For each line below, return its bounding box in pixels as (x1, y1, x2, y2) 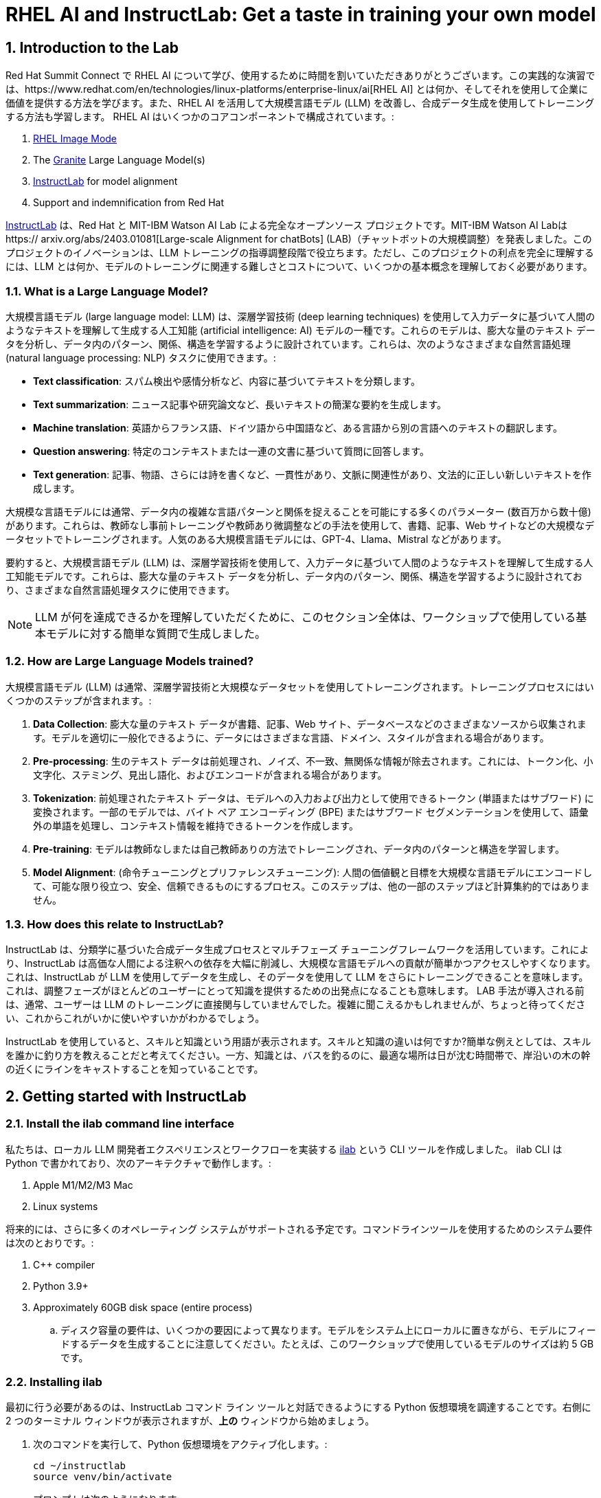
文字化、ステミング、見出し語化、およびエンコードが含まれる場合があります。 (33, 768, 387, 781)
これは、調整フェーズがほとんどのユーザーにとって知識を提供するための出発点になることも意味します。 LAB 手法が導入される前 (5, 985, 585, 997)
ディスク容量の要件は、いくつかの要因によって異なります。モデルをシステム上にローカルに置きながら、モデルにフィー (60, 1323, 596, 1336)
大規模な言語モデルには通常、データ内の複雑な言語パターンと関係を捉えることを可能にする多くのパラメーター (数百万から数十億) (5, 505, 591, 517)
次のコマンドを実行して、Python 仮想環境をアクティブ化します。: (33, 1438, 328, 1451)
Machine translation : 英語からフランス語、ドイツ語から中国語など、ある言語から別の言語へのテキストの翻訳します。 (33, 421, 563, 434)
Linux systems (33, 1200, 98, 1212)
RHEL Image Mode (33, 133, 117, 145)
